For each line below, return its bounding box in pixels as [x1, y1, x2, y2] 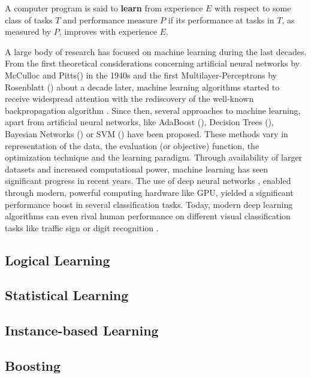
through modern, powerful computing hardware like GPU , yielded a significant [5, 186, 294, 198]
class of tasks [5, 13, 53, 26]
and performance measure [63, 13, 158, 26]
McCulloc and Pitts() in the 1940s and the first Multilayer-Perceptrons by [5, 68, 277, 81]
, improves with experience [59, 25, 157, 38]
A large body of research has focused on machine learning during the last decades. [5, 45, 307, 58]
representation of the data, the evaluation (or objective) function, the [5, 139, 259, 152]
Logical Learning [5, 250, 110, 269]
